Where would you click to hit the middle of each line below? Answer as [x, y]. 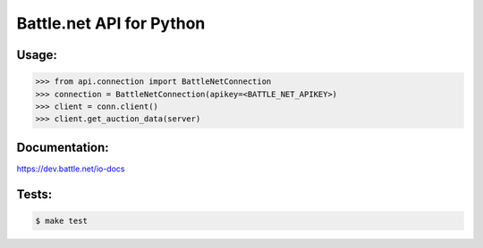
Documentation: [63, 147]
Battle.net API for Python [111, 23]
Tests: [34, 194]
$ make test [62, 220]
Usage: [37, 55]
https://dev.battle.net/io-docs [71, 169]
